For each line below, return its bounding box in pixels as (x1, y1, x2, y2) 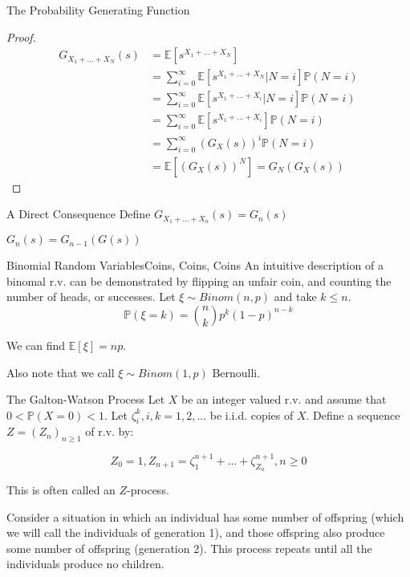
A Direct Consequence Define (6, 205, 151, 222)
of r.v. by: (85, 423, 134, 440)
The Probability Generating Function (6, 2, 190, 18)
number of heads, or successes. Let (6, 288, 176, 305)
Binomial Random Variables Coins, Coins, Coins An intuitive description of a (6, 257, 384, 274)
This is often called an (6, 481, 116, 498)
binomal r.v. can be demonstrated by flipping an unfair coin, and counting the (6, 272, 392, 289)
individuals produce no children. (6, 555, 164, 572)
